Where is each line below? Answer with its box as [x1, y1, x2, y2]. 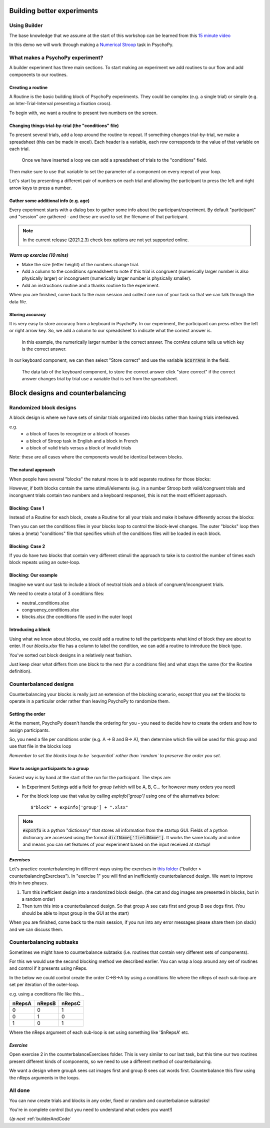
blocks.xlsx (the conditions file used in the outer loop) [21, 614, 132, 620]
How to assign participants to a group [9, 765, 89, 771]
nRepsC [61, 1000, 81, 1007]
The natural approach [9, 467, 55, 473]
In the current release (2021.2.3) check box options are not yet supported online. [22, 237, 189, 243]
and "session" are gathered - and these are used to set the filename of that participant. [9, 214, 189, 220]
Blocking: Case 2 [9, 543, 45, 549]
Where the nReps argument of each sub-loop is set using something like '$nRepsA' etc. [9, 1029, 189, 1035]
